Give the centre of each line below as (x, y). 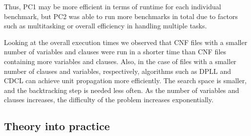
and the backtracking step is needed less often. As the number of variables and (122, 90)
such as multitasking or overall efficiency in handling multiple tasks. (105, 26)
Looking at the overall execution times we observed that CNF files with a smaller (126, 42)
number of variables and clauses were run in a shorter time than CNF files (115, 52)
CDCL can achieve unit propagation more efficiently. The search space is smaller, (125, 80)
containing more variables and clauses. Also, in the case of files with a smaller (120, 61)
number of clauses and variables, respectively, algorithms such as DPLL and (118, 71)
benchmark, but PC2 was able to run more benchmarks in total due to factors (121, 16)
